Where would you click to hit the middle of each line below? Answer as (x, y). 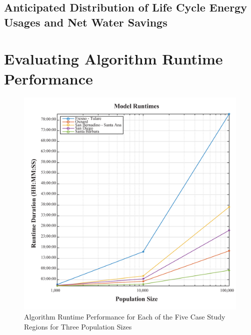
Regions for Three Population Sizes (78, 326)
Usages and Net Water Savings (86, 22)
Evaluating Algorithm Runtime (113, 59)
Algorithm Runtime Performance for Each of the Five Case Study (125, 317)
